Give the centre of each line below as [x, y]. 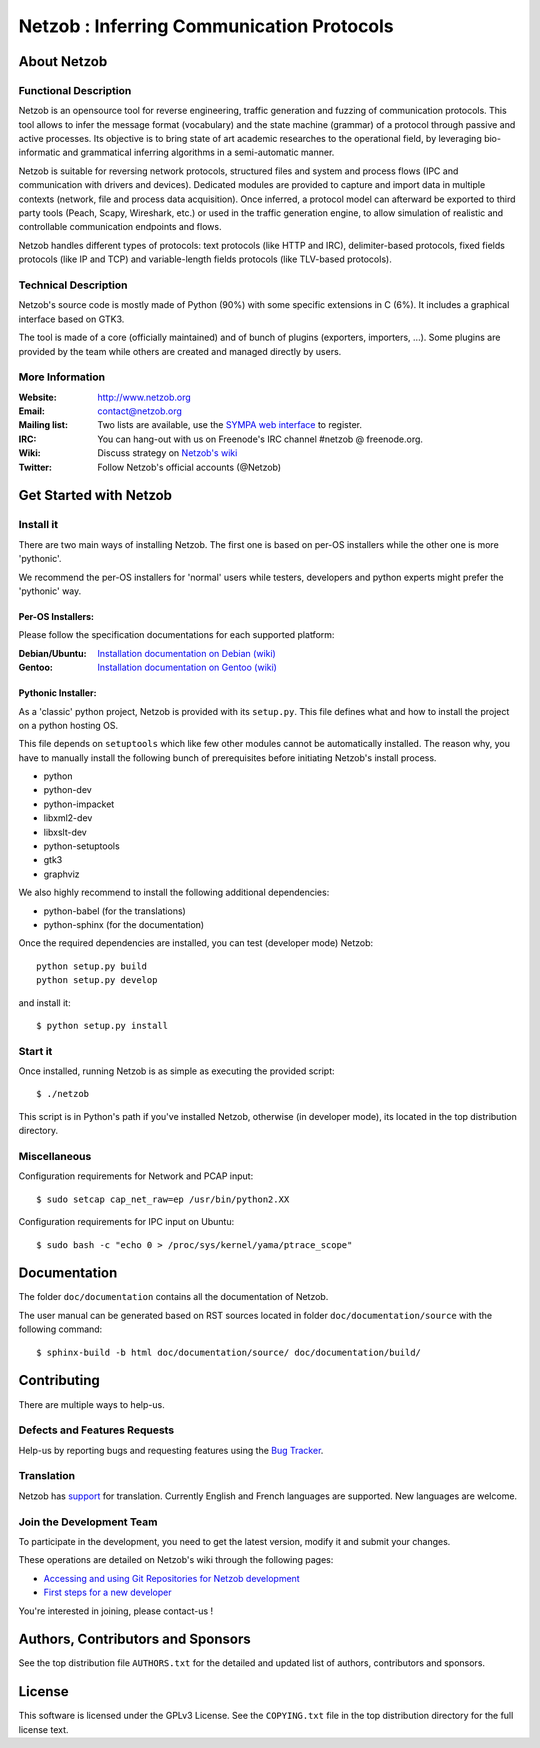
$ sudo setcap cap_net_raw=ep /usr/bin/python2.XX [163, 1199]
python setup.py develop [97, 980]
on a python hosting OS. [68, 725]
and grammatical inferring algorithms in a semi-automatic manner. [198, 152]
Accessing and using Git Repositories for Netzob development [171, 1578]
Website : [37, 397]
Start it [35, 1051]
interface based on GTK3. [71, 319]
